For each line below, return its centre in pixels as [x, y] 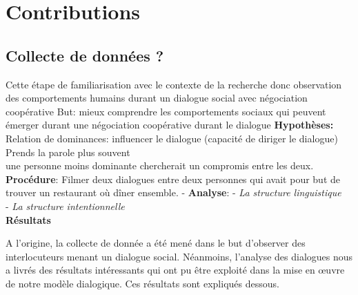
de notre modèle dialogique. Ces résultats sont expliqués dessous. [142, 283]
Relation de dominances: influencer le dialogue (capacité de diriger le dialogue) [172, 138]
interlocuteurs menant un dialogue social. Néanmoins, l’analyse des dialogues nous [179, 256]
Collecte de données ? [85, 55]
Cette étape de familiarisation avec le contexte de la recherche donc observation [174, 84]
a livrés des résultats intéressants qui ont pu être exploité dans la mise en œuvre [175, 270]
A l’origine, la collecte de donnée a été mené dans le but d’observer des [156, 243]
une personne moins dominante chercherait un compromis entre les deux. [160, 165]
